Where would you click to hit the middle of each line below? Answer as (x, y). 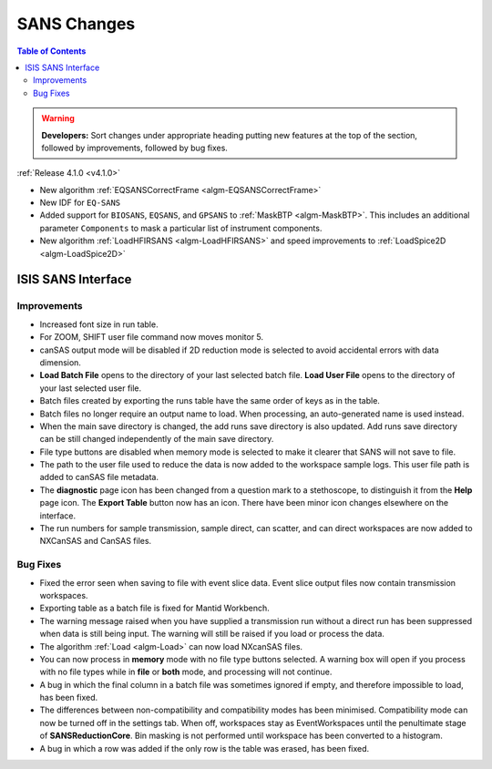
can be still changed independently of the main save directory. (157, 439)
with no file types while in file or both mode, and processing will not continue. (186, 672)
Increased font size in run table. (99, 324)
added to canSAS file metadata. (99, 477)
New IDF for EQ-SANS (80, 203)
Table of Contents (51, 51)
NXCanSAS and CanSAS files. (96, 541)
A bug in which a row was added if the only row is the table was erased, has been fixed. (205, 748)
